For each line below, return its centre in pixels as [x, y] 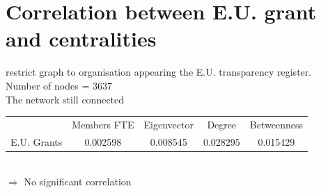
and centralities [81, 39]
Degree [222, 124]
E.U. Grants [37, 141]
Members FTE [103, 124]
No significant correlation [78, 182]
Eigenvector [169, 124]
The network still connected [65, 99]
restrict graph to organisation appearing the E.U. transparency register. [159, 72]
